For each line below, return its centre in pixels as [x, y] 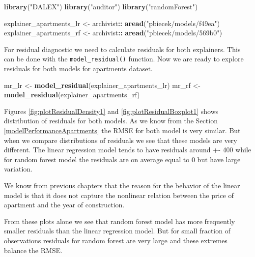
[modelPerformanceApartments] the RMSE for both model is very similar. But [122, 130]
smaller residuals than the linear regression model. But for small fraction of [117, 231]
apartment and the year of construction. [64, 205]
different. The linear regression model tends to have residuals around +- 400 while [128, 150]
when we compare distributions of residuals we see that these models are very [121, 140]
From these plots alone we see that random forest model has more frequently [120, 221]
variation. [18, 169]
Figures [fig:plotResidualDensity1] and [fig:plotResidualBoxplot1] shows [111, 111]
